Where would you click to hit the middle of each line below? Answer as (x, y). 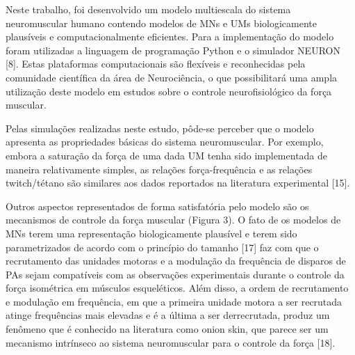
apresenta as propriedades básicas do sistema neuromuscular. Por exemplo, (165, 142)
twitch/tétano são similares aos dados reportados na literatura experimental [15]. (178, 183)
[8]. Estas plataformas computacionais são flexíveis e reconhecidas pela (156, 64)
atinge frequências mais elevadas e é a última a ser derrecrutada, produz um (168, 315)
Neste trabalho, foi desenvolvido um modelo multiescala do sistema (148, 9)
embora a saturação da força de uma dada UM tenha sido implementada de (167, 155)
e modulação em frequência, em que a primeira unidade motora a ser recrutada (174, 301)
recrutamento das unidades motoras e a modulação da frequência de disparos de (176, 261)
